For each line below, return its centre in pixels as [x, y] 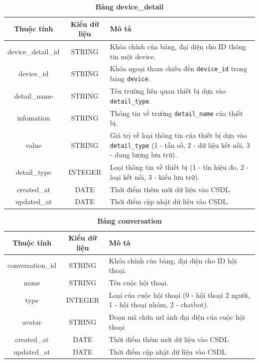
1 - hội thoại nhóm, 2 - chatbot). [159, 304]
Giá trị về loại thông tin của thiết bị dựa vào [178, 135]
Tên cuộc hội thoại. [138, 282]
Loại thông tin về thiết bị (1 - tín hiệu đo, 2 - [179, 167]
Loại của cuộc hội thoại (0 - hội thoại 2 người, [179, 295]
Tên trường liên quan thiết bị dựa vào [168, 91]
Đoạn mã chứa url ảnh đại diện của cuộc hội [177, 317]
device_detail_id [34, 51]
